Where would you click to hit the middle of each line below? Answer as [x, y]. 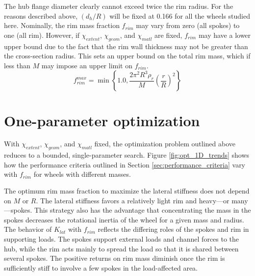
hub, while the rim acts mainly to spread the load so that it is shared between [121, 248]
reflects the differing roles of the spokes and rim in [173, 229]
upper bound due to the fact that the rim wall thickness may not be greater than [126, 46]
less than [17, 65]
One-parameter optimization [102, 120]
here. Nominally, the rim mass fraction [62, 25]
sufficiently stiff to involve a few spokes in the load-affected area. [101, 267]
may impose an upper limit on [87, 65]
